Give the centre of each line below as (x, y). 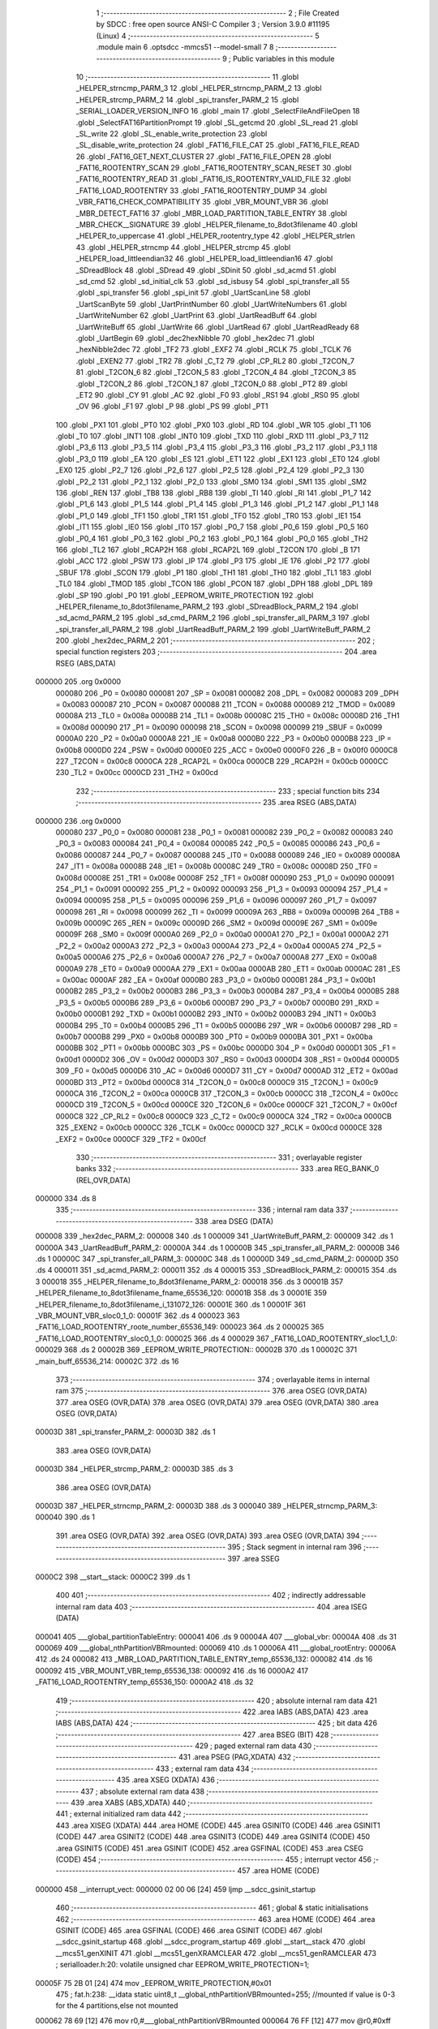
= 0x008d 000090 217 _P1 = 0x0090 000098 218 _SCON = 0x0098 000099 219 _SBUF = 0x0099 (219, 727)
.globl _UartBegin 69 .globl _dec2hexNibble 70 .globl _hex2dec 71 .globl (195, 338)
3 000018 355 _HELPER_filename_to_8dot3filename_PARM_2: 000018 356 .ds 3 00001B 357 (189, 1282)
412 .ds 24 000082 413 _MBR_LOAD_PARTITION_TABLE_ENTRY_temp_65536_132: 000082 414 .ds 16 (204, 1659)
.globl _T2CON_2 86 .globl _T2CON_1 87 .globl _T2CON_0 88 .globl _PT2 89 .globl (212, 383)
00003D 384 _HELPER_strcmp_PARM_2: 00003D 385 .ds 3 (134, 1469)
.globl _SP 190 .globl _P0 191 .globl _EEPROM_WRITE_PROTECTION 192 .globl (185, 595)
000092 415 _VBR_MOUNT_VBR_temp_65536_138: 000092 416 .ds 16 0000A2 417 (172, 1670)
